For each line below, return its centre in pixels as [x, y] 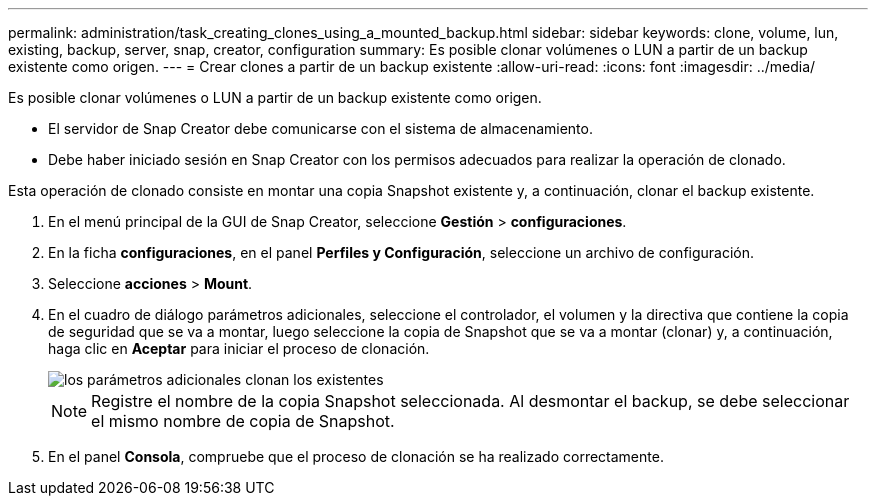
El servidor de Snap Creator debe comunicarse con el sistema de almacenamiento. [320, 128]
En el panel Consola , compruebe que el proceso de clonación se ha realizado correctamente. [356, 456]
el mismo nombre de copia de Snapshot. [243, 421]
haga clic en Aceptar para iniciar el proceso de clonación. [239, 348]
